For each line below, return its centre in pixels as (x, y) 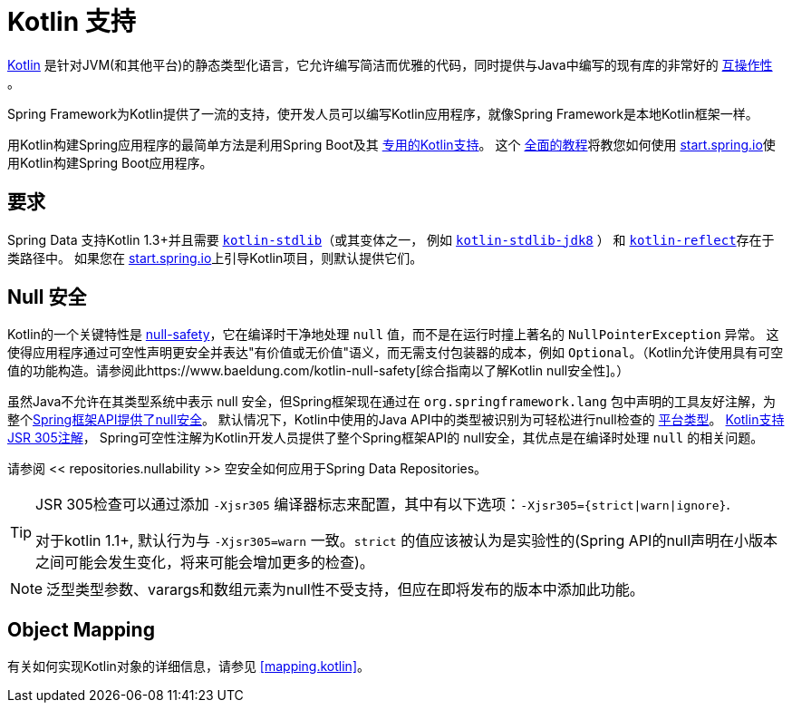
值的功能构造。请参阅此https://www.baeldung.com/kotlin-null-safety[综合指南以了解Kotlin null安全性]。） (319, 371)
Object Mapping (81, 629)
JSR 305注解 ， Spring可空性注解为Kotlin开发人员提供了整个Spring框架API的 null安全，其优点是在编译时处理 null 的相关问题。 (386, 438)
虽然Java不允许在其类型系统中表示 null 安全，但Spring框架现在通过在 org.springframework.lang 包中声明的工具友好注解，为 (391, 402)
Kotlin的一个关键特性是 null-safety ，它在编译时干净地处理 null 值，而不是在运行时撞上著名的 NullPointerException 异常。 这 (393, 335)
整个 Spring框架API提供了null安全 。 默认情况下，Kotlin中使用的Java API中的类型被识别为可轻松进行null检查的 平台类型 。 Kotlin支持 (396, 420)
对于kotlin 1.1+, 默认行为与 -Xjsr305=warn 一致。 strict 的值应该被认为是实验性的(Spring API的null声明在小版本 (407, 541)
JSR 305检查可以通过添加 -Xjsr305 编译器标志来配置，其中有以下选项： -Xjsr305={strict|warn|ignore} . (383, 505)
